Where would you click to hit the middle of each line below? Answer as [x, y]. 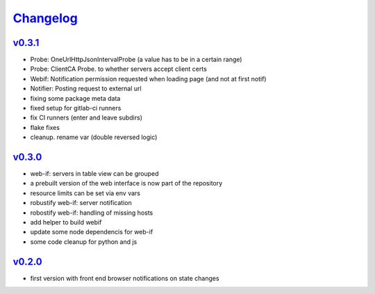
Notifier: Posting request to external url [86, 89]
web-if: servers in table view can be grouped [94, 174]
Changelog [45, 18]
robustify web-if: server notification [81, 203]
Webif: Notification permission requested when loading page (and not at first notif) [148, 79]
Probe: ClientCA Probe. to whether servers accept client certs [119, 69]
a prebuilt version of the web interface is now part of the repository [126, 183]
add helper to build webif [66, 222]
